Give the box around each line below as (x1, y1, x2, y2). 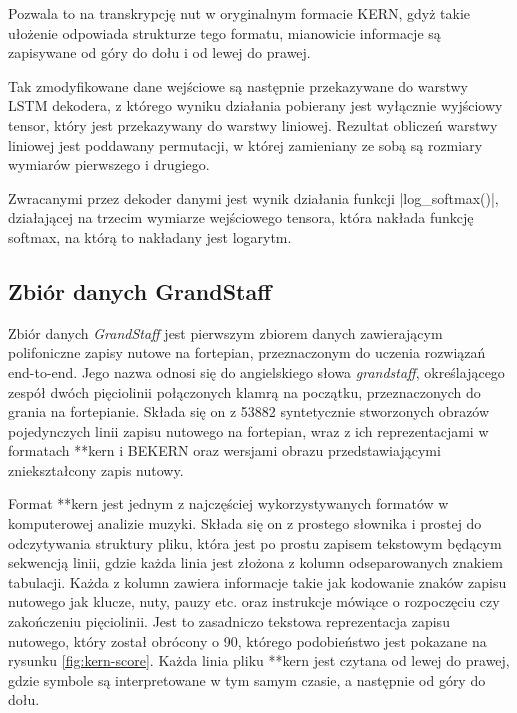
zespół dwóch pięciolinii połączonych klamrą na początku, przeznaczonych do (8, 381, 481, 402)
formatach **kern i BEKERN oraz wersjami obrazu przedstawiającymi (8, 440, 441, 461)
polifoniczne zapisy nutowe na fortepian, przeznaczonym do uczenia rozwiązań (8, 342, 486, 363)
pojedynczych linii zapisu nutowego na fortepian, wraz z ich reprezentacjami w (8, 420, 489, 441)
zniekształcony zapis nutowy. (8, 459, 184, 480)
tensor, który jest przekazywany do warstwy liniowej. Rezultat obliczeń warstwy (8, 114, 498, 135)
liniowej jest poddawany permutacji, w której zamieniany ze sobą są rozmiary (8, 134, 483, 155)
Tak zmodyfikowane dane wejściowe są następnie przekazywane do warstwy (8, 75, 468, 96)
